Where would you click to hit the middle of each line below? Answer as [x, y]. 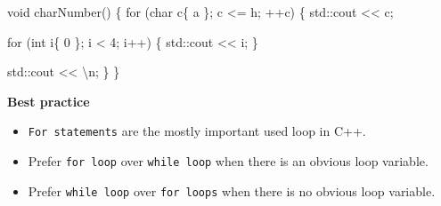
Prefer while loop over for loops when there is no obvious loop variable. [232, 190]
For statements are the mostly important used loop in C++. [197, 131]
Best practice [49, 101]
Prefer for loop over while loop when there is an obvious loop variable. [228, 161]
